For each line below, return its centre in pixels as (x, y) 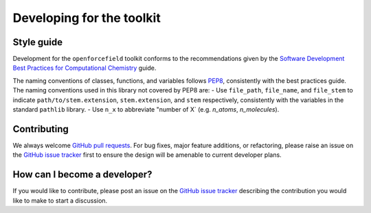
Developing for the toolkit (87, 18)
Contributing (41, 129)
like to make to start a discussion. (60, 200)
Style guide (38, 42)
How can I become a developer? (82, 175)
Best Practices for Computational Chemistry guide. (85, 68)
